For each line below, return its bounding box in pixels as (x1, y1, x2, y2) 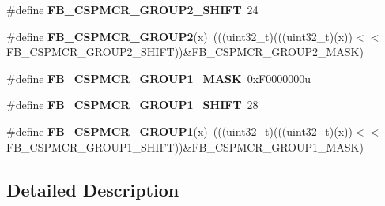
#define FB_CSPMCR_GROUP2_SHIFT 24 (6, 2, 259, 17)
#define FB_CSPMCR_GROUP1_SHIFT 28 (6, 96, 259, 113)
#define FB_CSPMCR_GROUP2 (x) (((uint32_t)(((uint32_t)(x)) (6, 28, 353, 44)
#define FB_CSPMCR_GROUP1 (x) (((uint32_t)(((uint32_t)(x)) (6, 122, 353, 139)
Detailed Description (6, 177, 179, 201)
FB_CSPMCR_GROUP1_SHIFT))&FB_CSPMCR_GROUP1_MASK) (6, 138, 364, 155)
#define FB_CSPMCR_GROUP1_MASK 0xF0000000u (6, 69, 311, 86)
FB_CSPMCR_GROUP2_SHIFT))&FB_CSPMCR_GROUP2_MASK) (6, 43, 364, 60)
